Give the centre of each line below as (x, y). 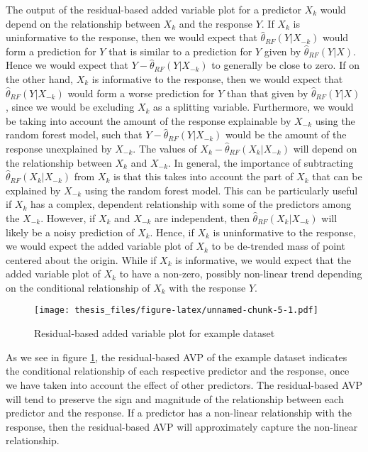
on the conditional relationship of (78, 287)
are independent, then (202, 217)
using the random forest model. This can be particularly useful (221, 190)
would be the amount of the (286, 134)
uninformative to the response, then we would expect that (132, 37)
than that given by (267, 93)
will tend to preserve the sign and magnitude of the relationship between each (175, 398)
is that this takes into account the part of (203, 176)
